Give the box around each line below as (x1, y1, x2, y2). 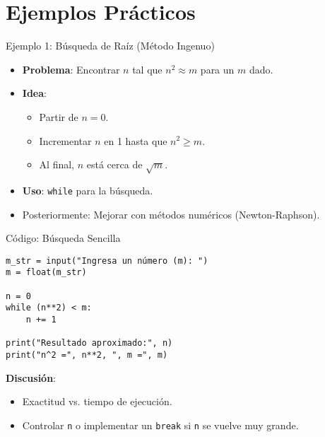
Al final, (39, 157, 74, 172)
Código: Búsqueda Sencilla (6, 231, 121, 245)
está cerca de (86, 157, 143, 172)
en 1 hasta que (104, 133, 167, 148)
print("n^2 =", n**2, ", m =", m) (6, 349, 168, 360)
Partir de (39, 109, 78, 124)
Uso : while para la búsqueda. (22, 182, 153, 197)
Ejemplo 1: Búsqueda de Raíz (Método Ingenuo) (6, 38, 215, 53)
